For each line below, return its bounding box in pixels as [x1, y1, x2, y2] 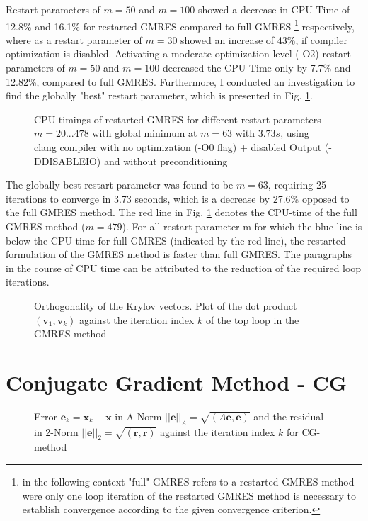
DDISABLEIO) [34, 153, 101, 168]
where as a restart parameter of [6, 32, 142, 47]
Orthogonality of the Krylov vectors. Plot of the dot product [34, 298, 297, 313]
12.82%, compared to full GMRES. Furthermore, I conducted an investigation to [6, 74, 355, 89]
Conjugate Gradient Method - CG [6, 367, 347, 396]
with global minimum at [92, 125, 197, 140]
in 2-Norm [34, 424, 79, 439]
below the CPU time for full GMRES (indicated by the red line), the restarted [6, 233, 346, 247]
